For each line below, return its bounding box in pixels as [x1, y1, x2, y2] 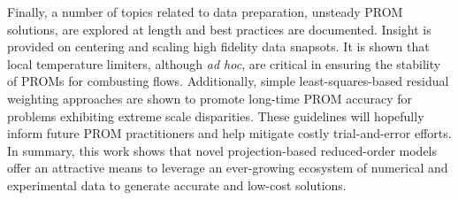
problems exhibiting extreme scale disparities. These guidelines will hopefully [7, 106, 424, 125]
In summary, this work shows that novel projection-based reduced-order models [7, 141, 438, 159]
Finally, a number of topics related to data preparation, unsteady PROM [7, 3, 403, 20]
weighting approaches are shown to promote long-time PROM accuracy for [7, 88, 413, 107]
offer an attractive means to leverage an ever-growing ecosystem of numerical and [7, 158, 448, 177]
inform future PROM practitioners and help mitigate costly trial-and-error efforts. [7, 124, 452, 142]
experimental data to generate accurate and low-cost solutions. [7, 175, 347, 194]
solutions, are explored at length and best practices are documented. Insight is [7, 19, 431, 38]
